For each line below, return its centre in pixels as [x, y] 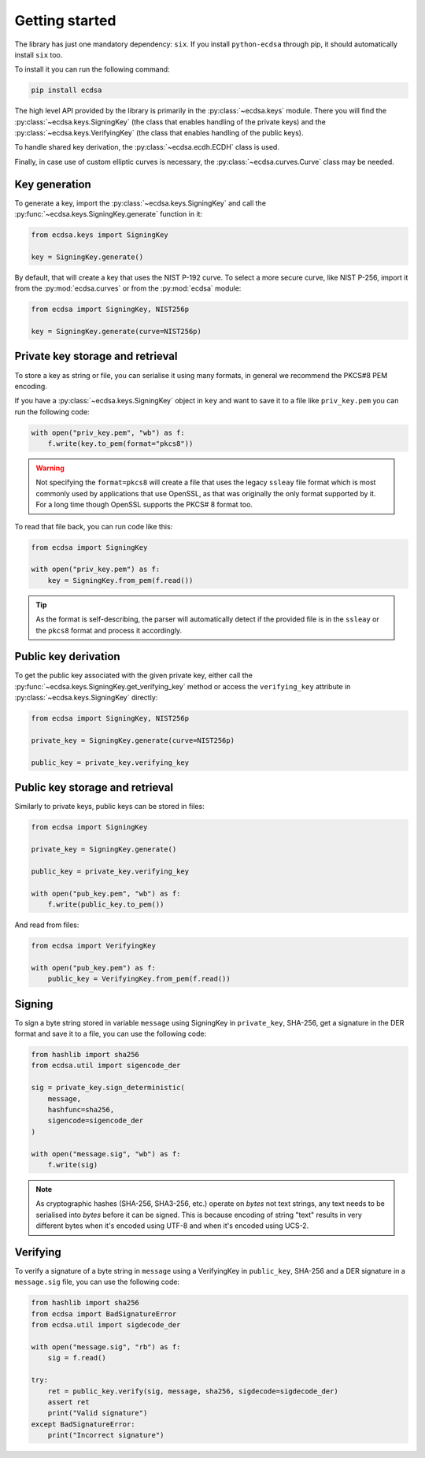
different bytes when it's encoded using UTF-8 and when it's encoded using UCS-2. [172, 1226]
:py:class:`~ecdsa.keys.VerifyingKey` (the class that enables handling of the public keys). [159, 133]
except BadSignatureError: [83, 1424]
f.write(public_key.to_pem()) [106, 905]
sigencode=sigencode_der [96, 1121]
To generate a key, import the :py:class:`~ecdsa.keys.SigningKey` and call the [140, 203]
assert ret [68, 1402]
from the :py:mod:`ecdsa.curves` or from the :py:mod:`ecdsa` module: [128, 288]
